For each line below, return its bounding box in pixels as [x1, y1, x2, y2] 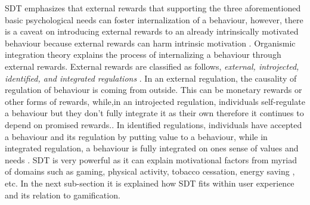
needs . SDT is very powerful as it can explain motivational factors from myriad [5, 153, 297, 166]
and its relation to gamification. [5, 188, 120, 201]
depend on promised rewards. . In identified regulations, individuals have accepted [5, 118, 302, 131]
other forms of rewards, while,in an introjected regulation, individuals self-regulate [5, 95, 305, 107]
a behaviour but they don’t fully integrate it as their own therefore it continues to [5, 107, 304, 119]
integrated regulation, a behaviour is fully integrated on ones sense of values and [5, 142, 299, 154]
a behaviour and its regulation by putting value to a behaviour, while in [5, 130, 268, 142]
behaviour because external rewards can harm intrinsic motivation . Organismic [5, 36, 296, 49]
